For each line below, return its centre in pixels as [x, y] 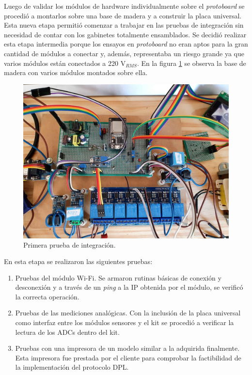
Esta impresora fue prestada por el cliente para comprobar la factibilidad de [128, 357]
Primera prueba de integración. [70, 245]
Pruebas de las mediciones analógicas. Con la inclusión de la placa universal [128, 313]
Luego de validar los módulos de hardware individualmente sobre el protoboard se [124, 6]
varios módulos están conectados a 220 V [65, 63]
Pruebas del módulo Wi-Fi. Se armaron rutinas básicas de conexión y [118, 277]
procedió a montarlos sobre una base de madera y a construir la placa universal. [123, 15]
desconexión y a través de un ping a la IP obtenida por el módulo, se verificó [129, 287]
